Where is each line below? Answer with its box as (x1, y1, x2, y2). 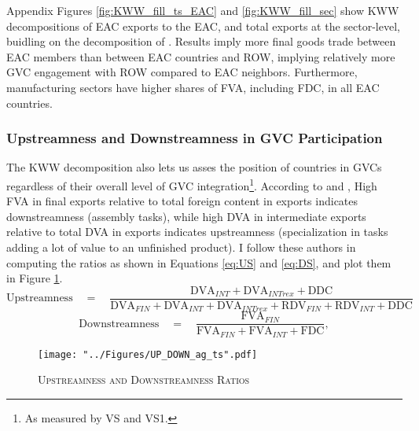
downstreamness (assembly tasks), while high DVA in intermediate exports (6, 208, 366, 224)
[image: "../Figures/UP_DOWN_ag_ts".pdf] (38, 348, 258, 360)
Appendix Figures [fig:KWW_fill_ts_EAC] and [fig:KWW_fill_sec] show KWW (6, 2, 399, 18)
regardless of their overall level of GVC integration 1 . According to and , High (6, 175, 377, 193)
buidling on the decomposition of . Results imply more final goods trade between (6, 33, 396, 50)
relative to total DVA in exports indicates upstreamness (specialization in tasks (6, 223, 388, 240)
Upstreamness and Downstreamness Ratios (38, 371, 250, 388)
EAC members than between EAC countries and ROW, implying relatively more (6, 48, 395, 64)
